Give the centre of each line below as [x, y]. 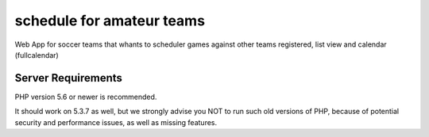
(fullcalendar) [37, 55]
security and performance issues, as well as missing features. [116, 122]
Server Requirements [69, 78]
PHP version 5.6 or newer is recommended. [86, 97]
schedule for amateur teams [110, 21]
